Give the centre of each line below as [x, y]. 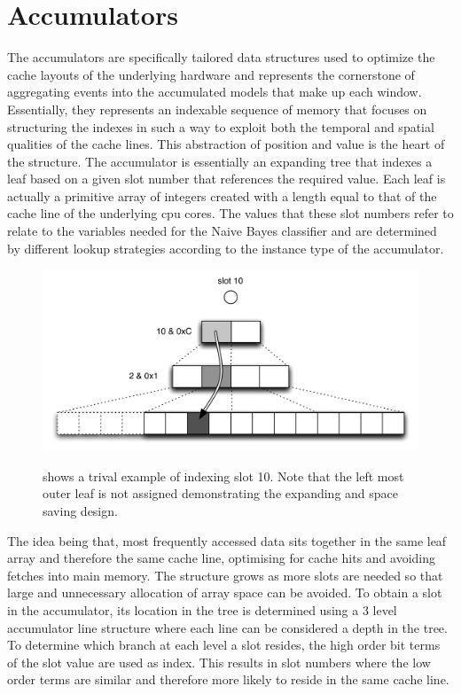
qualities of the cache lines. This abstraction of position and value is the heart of [226, 144]
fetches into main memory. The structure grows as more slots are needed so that [225, 575]
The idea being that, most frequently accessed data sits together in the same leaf [227, 540]
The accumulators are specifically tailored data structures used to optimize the [221, 57]
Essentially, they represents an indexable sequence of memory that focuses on [217, 109]
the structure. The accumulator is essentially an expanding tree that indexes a [220, 161]
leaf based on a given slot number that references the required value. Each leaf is [227, 179]
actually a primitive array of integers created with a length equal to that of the [222, 195]
